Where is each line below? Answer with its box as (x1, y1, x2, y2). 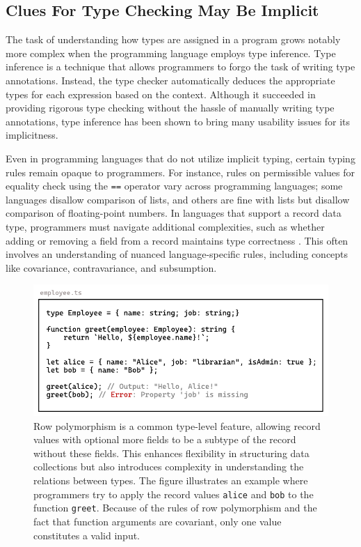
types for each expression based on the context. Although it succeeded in (6, 86, 316, 101)
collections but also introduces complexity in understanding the (33, 459, 304, 474)
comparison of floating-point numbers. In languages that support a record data (6, 206, 342, 220)
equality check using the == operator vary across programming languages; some (6, 178, 343, 193)
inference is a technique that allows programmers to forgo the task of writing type (6, 59, 355, 74)
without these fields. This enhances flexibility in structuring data (33, 445, 310, 460)
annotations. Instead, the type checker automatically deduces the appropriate (6, 72, 335, 87)
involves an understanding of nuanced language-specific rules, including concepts (6, 247, 348, 261)
